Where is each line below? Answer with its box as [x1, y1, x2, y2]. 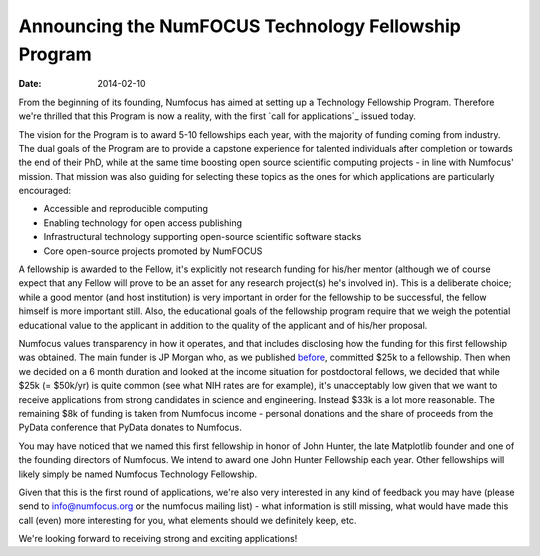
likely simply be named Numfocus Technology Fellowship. [18, 468, 258, 480]
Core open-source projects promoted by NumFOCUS [43, 245, 263, 257]
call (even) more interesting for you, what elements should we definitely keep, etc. [18, 514, 357, 526]
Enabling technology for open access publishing [43, 216, 242, 229]
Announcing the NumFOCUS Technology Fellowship [18, 15, 462, 37]
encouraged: [18, 185, 72, 197]
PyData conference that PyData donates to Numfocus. [18, 421, 242, 434]
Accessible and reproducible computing [43, 203, 209, 215]
